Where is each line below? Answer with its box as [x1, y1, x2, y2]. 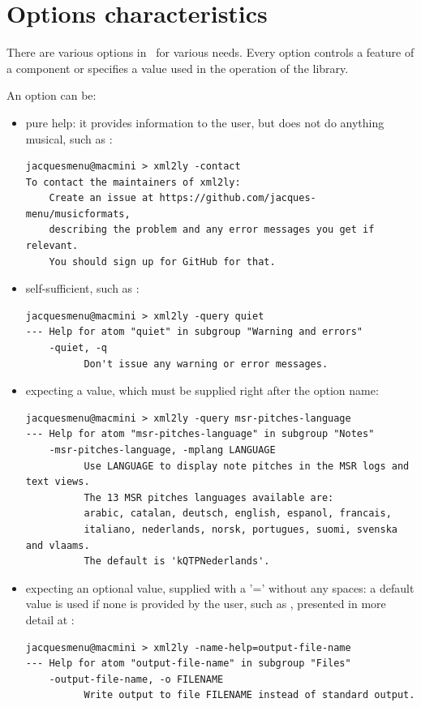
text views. [25, 476, 90, 488]
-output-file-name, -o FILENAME [49, 673, 224, 685]
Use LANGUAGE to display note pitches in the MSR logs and [84, 460, 410, 472]
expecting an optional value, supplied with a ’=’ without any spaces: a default [25, 579, 415, 596]
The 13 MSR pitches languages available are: [84, 491, 334, 503]
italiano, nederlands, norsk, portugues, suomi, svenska [84, 523, 397, 535]
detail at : [25, 611, 75, 628]
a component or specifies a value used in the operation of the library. [6, 59, 349, 76]
